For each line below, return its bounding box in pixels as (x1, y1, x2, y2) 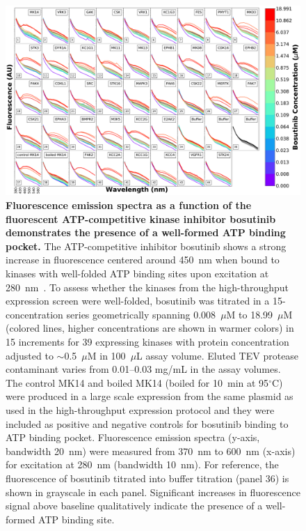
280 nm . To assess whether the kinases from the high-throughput (6, 279, 289, 294)
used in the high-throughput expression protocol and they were (6, 402, 275, 417)
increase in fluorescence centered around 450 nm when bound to (6, 252, 280, 267)
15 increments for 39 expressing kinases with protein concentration (6, 334, 289, 348)
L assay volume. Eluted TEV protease (136, 348, 299, 362)
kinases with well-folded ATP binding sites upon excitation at (6, 266, 269, 281)
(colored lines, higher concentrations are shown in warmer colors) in (6, 321, 294, 335)
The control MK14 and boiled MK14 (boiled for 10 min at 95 (6, 375, 269, 390)
